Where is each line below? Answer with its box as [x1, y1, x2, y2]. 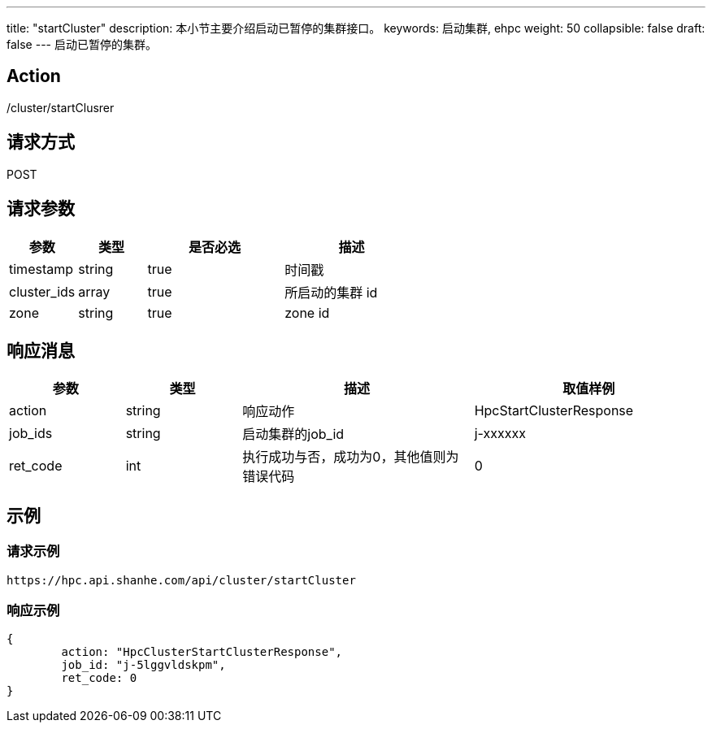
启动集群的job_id [242, 426, 345, 443]
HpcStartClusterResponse [474, 402, 634, 419]
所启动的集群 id [284, 284, 378, 301]
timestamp [9, 260, 74, 277]
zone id [284, 304, 330, 321]
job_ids [9, 425, 53, 442]
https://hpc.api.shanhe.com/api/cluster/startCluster [7, 573, 356, 587]
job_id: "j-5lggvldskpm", [61, 658, 226, 672]
